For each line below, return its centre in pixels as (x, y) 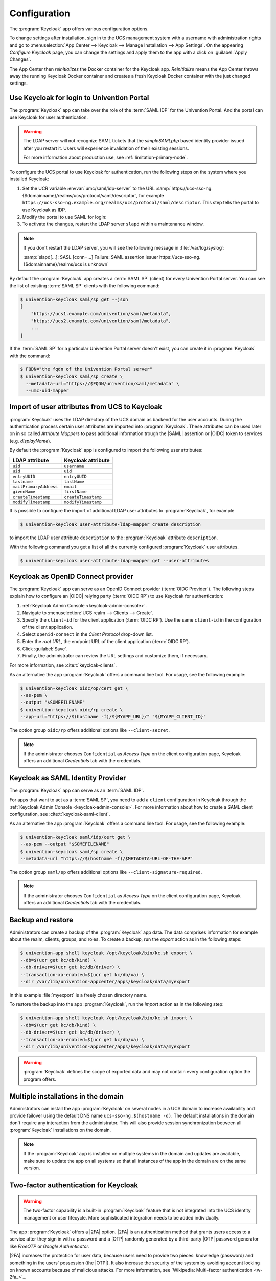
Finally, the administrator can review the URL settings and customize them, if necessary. (115, 655)
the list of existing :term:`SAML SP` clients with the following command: (85, 286)
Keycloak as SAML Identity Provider (68, 778)
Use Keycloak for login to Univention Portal (79, 98)
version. (32, 1168)
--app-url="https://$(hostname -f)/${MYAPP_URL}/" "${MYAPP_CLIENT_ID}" (113, 717)
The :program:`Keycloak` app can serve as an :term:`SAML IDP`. (77, 790)
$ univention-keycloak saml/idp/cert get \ (76, 837)
